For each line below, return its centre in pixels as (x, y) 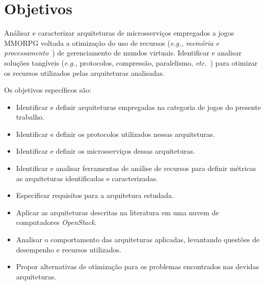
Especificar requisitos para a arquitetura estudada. (95, 195)
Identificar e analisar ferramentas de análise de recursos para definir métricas (136, 168)
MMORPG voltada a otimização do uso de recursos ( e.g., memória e (112, 42)
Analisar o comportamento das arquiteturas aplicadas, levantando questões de (138, 239)
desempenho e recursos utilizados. (69, 249)
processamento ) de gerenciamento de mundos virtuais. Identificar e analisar (123, 53)
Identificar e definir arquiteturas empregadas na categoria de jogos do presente (138, 107)
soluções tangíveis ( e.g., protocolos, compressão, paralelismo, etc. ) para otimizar (131, 62)
